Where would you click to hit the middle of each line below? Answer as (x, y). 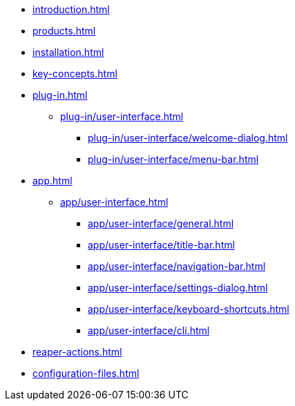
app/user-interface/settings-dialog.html (178, 288)
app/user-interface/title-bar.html (161, 245)
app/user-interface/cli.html (149, 330)
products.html (64, 31)
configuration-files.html (86, 373)
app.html (53, 181)
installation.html (68, 52)
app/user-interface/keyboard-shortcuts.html (189, 309)
